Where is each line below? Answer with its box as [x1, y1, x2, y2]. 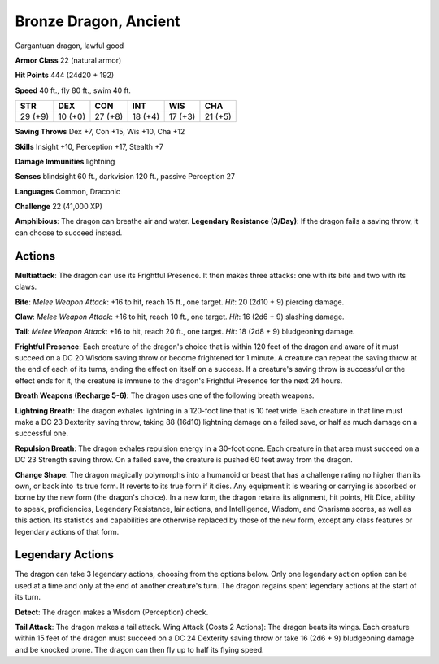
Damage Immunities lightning [15, 156, 115, 166]
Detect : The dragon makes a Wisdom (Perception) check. [15, 607, 209, 617]
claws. [15, 282, 37, 292]
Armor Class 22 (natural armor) [15, 55, 122, 65]
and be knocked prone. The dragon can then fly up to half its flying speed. [15, 644, 264, 654]
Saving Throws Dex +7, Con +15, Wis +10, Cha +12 [15, 127, 185, 137]
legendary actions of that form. [15, 526, 120, 536]
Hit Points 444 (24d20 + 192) [15, 70, 115, 81]
